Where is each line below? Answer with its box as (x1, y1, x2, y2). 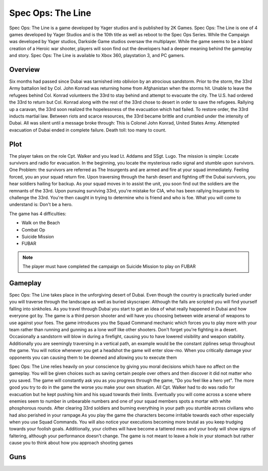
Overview (9, 65, 40, 74)
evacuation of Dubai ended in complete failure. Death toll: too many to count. (9, 127, 166, 133)
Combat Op (21, 227, 46, 233)
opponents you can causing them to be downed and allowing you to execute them (9, 354, 177, 360)
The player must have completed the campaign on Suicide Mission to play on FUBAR (22, 263, 196, 270)
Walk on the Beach (21, 220, 61, 226)
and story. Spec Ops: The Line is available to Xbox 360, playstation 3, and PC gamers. (9, 53, 185, 59)
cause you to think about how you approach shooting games (9, 440, 134, 446)
